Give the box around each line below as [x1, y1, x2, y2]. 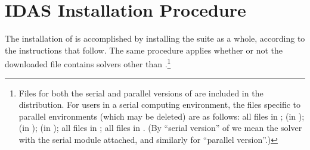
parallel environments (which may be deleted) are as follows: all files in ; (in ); [18, 110, 305, 122]
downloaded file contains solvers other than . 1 [5, 56, 171, 70]
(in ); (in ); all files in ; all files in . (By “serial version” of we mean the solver [18, 121, 302, 134]
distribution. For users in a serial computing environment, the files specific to [18, 98, 301, 111]
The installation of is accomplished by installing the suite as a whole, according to [5, 32, 305, 45]
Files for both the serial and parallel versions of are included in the [18, 86, 263, 99]
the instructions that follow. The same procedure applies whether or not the [5, 43, 283, 56]
